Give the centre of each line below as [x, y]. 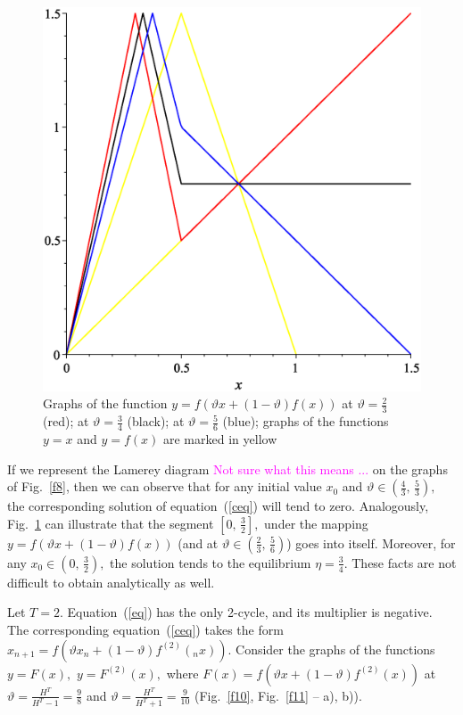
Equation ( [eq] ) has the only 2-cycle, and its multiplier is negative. [250, 612]
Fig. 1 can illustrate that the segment [111, 523]
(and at [198, 542]
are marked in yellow [220, 438]
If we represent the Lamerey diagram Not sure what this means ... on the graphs [227, 468]
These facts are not [404, 562]
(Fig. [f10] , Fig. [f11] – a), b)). [278, 695]
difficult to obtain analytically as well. [111, 582]
